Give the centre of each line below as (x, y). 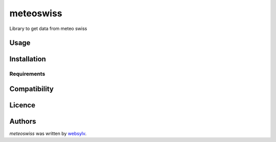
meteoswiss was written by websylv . (48, 134)
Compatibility (31, 89)
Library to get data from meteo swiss (48, 29)
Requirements (27, 74)
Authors (23, 121)
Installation (28, 59)
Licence (22, 105)
